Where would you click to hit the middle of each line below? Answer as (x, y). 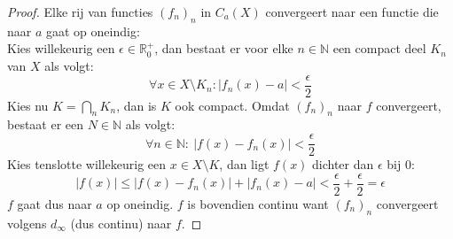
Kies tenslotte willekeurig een (87, 164)
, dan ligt (244, 164)
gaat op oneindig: (93, 31)
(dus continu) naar (121, 223)
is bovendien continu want (258, 203)
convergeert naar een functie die (352, 12)
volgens (27, 223)
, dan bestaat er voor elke (224, 48)
